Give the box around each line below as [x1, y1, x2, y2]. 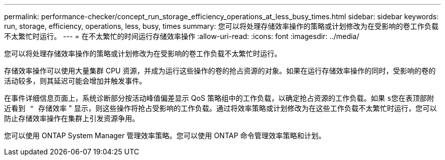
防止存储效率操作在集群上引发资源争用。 [4, 114, 139, 123]
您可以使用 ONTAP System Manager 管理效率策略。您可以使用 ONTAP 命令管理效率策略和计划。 [4, 131, 326, 140]
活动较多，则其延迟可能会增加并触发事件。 [4, 76, 146, 85]
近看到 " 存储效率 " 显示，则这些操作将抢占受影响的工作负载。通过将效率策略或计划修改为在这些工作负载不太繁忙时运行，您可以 [4, 104, 437, 112]
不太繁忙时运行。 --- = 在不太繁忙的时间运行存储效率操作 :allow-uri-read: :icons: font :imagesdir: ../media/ [4, 32, 360, 41]
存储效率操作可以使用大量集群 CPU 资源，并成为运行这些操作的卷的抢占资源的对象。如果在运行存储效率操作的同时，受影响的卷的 [4, 66, 436, 75]
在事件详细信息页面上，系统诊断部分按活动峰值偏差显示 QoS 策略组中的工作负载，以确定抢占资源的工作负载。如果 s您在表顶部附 [4, 94, 434, 102]
